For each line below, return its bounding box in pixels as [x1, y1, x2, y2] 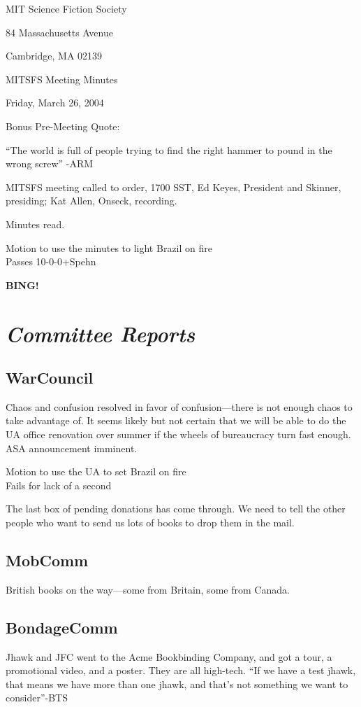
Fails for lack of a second [6, 477, 112, 492]
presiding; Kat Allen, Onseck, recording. [6, 193, 177, 208]
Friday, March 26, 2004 [6, 95, 104, 110]
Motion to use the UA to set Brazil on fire [6, 464, 186, 479]
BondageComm [6, 616, 118, 638]
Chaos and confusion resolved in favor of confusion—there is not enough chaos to [6, 399, 353, 414]
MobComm [6, 549, 89, 571]
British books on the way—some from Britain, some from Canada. [6, 582, 290, 596]
